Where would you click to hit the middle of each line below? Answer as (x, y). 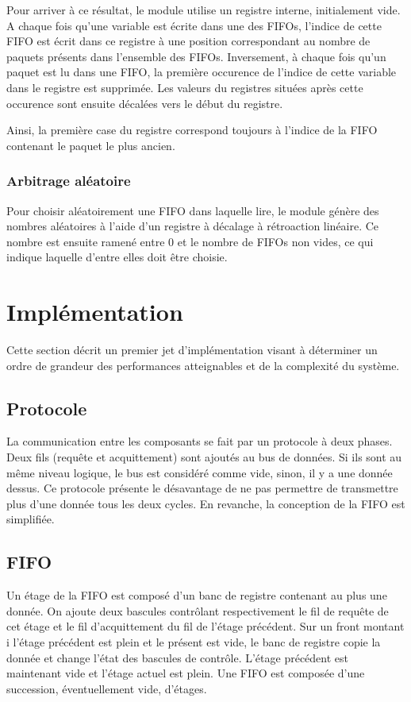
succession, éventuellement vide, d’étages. (107, 688)
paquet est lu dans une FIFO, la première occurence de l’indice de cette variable (202, 72)
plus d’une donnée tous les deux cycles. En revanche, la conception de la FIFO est (206, 503)
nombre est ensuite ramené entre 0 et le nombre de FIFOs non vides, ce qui (190, 241)
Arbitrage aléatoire (69, 181)
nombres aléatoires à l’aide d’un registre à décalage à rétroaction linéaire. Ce (193, 226)
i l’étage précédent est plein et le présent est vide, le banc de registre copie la (194, 642)
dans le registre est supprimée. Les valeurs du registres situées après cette (185, 87)
